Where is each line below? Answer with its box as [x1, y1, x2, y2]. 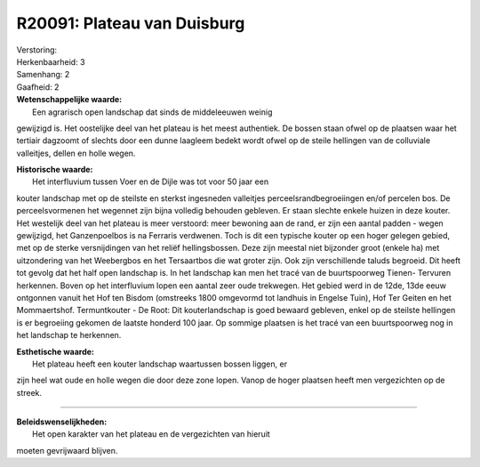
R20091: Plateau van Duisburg [16, 13, 245, 33]
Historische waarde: [16, 165, 93, 175]
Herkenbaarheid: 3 [16, 56, 85, 67]
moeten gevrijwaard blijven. [16, 445, 118, 455]
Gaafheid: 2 [16, 81, 60, 93]
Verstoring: [16, 44, 58, 55]
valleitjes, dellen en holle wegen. [16, 148, 136, 158]
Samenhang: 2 [16, 69, 70, 80]
